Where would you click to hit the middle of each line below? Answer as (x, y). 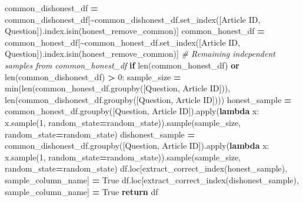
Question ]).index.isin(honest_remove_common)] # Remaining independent (140, 54)
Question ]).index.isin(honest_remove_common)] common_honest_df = (135, 31)
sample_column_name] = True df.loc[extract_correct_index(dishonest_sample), (152, 179)
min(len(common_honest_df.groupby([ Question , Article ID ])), (118, 88)
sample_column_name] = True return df (81, 191)
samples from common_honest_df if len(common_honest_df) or (122, 65)
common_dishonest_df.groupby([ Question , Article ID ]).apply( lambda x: (137, 145)
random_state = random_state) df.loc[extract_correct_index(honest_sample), (146, 168)
